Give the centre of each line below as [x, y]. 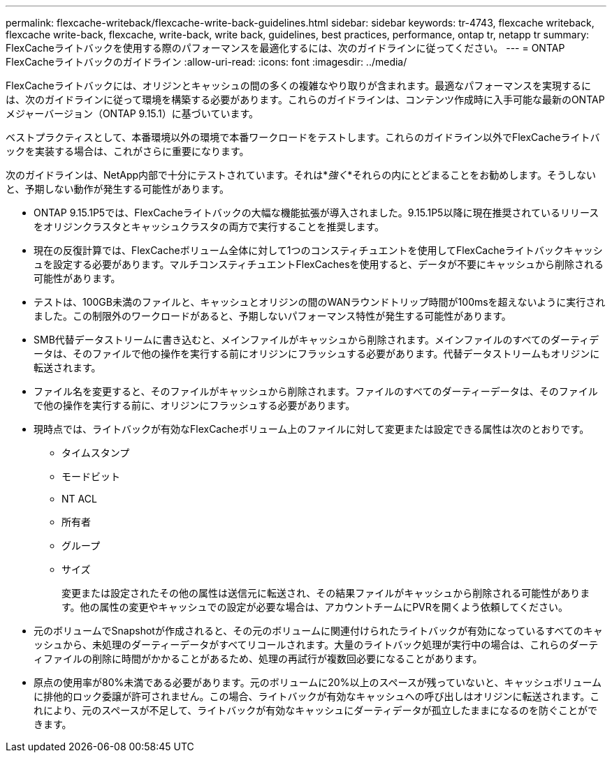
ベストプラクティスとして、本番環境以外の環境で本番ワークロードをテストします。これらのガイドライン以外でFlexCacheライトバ [303, 137]
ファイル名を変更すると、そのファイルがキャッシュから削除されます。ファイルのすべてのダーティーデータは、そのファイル [316, 391]
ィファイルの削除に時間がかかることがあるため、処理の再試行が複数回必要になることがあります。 [258, 659]
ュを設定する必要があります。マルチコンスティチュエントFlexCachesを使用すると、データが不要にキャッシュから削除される [319, 264]
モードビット [91, 476]
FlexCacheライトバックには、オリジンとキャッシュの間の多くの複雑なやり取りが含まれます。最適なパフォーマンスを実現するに [298, 86]
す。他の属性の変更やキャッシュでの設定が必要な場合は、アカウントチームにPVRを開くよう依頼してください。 [315, 607]
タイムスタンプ [96, 453]
